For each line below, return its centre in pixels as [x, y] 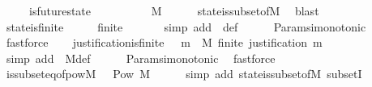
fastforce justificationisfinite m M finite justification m [164, 42]
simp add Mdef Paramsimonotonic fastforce [141, 58]
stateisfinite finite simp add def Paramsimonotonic [186, 26]
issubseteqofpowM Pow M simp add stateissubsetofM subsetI [184, 74]
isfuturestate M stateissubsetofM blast [174, 10]
